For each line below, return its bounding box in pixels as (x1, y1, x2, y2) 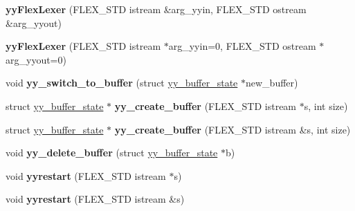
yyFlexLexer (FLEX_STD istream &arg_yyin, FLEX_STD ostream (6, 2, 307, 16)
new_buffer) (246, 75, 298, 90)
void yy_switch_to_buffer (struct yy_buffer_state (6, 75, 238, 90)
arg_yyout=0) (6, 52, 66, 66)
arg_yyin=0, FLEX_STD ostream (168, 39, 316, 53)
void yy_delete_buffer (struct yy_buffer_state (6, 145, 218, 160)
